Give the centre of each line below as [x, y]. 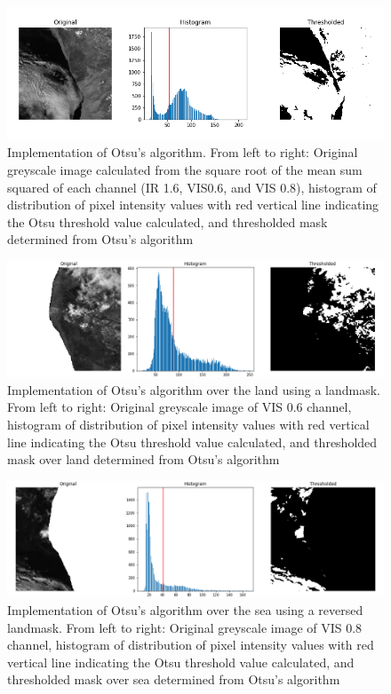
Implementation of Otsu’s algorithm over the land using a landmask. [194, 389]
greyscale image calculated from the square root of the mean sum [185, 170]
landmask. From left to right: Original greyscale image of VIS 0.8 [185, 627]
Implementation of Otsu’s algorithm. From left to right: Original [183, 152]
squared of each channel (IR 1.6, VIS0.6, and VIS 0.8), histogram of [192, 187]
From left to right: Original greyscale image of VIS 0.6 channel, [180, 407]
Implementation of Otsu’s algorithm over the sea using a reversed [185, 610]
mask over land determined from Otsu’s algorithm [144, 459]
